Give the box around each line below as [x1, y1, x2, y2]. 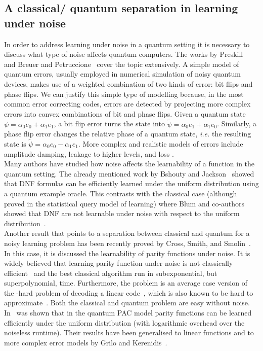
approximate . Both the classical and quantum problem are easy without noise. [4, 297, 250, 308]
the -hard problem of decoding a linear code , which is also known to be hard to [4, 287, 253, 298]
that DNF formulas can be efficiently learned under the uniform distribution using [4, 178, 259, 189]
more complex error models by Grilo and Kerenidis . [4, 337, 167, 347]
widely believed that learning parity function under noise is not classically [4, 258, 233, 268]
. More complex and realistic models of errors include [78, 138, 243, 149]
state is [4, 138, 26, 149]
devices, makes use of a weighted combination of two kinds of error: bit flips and [4, 78, 253, 89]
